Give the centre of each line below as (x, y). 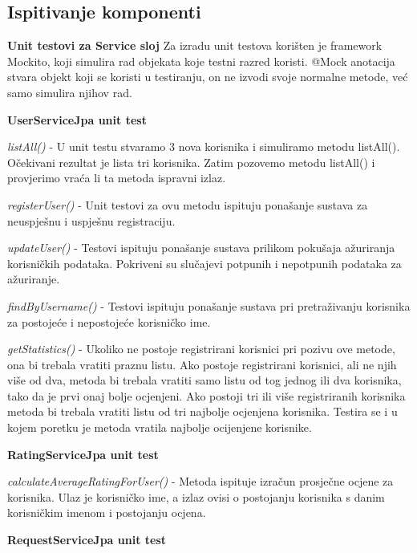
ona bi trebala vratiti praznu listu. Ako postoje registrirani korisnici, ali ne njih (202, 364)
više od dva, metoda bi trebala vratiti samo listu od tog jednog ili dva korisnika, (204, 380)
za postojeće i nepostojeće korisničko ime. (109, 321)
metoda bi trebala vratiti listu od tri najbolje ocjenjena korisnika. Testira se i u (202, 411)
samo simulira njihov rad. (70, 92)
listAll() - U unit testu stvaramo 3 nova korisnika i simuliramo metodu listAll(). (204, 146)
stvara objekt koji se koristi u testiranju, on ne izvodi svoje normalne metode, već (208, 77)
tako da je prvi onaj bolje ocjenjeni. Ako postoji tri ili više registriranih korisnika (206, 395)
